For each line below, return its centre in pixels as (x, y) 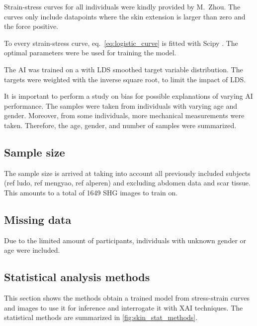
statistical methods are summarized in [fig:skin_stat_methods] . (101, 317)
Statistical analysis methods (77, 277)
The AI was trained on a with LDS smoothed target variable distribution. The (124, 69)
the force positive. (31, 26)
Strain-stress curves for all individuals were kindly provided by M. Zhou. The (122, 6)
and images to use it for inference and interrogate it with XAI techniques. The (124, 307)
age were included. (32, 250)
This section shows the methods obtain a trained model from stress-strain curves (127, 298)
